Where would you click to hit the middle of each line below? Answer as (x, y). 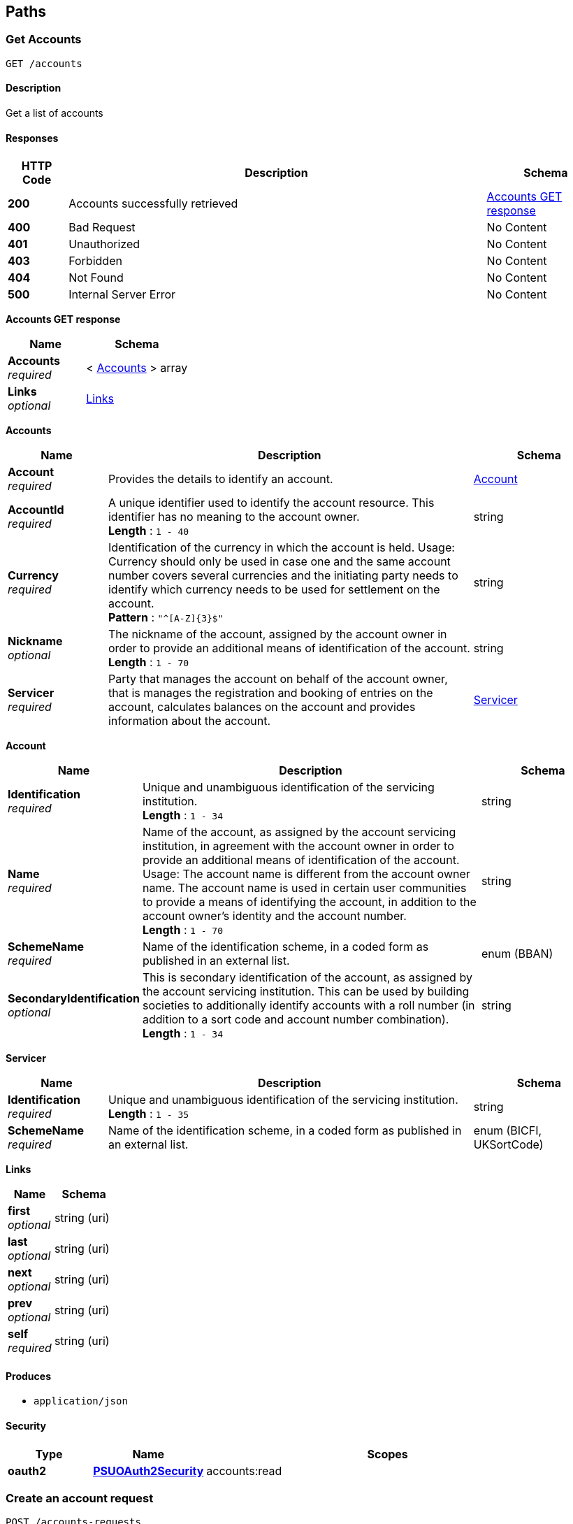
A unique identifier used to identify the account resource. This (271, 503)
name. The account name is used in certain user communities (304, 888)
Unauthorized (104, 244)
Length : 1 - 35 (148, 1114)
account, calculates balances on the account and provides (262, 707)
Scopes (387, 1454)
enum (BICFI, (508, 1131)
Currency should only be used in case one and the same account (279, 562)
